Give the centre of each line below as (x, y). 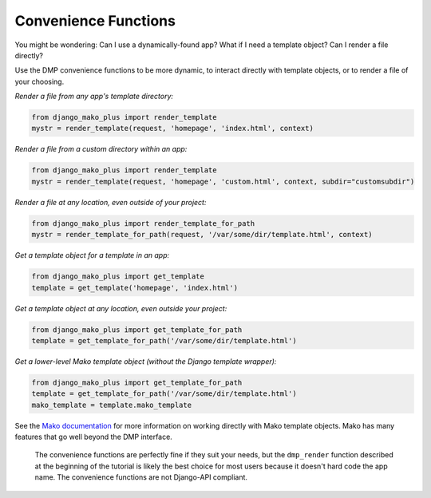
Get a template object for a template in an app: (92, 255)
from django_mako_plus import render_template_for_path (143, 223)
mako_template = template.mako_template (111, 405)
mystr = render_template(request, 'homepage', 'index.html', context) (173, 128)
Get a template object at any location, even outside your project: (121, 308)
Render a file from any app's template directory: (94, 97)
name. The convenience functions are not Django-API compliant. (141, 477)
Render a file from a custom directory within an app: (101, 149)
